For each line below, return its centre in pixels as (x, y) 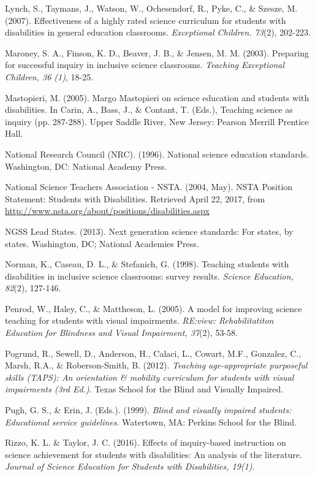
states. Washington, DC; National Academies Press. (102, 243)
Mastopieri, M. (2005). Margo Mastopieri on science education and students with (157, 97)
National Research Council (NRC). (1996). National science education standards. (157, 154)
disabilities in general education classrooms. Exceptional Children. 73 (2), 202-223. (158, 32)
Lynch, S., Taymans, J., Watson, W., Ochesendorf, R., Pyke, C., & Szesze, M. (151, 8)
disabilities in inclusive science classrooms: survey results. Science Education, (149, 276)
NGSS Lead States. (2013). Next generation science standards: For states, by (149, 231)
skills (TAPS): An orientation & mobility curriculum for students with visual (150, 377)
